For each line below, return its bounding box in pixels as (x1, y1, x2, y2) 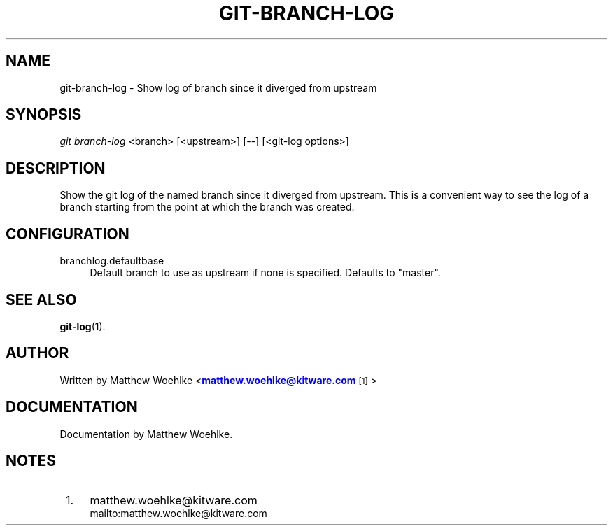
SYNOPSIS (6, 106, 82, 124)
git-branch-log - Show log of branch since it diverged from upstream (59, 81, 377, 94)
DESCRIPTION (6, 159, 106, 177)
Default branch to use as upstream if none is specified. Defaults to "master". (90, 267, 441, 279)
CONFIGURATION (6, 225, 129, 243)
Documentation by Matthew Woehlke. (59, 427, 233, 440)
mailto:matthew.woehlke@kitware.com (90, 507, 267, 519)
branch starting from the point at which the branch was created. (59, 201, 355, 213)
